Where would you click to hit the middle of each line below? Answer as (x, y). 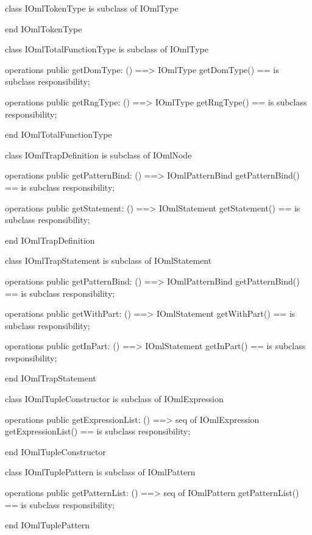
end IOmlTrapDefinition (50, 240)
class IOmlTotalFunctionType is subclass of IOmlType (107, 49)
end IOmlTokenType (44, 28)
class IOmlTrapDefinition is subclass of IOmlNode (98, 154)
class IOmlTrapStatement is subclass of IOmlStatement (108, 260)
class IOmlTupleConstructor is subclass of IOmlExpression (114, 399)
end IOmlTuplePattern (48, 525)
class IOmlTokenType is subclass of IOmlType (92, 8)
